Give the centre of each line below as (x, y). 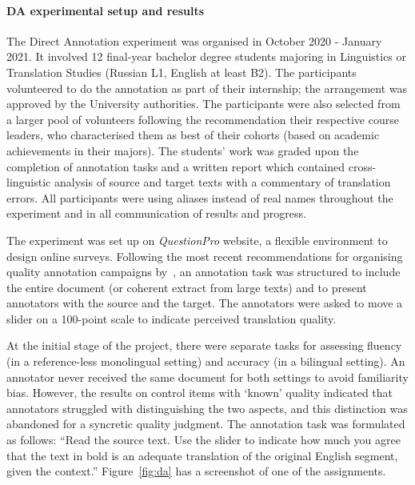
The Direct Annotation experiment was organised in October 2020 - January (194, 40)
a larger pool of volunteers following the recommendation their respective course (203, 119)
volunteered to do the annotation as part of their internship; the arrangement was (207, 88)
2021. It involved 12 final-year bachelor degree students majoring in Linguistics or (207, 56)
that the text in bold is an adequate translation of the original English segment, (202, 455)
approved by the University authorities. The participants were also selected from (204, 104)
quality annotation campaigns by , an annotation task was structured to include (204, 272)
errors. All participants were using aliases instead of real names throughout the (200, 197)
